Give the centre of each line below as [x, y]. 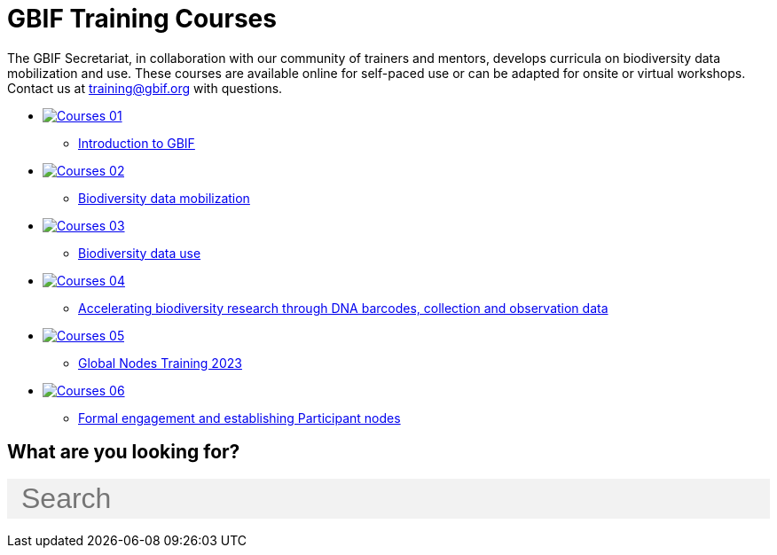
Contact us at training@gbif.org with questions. [145, 88]
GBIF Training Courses [142, 19]
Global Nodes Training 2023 [160, 363]
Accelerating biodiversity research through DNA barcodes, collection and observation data [343, 308]
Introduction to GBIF [137, 143]
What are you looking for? [124, 452]
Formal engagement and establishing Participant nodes [239, 418]
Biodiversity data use [140, 253]
